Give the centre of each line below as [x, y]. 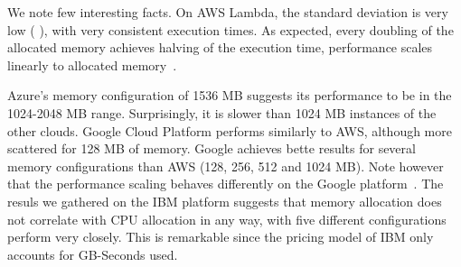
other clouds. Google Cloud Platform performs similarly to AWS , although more [230, 130]
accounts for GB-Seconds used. [93, 254]
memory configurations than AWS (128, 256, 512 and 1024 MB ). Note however [226, 166]
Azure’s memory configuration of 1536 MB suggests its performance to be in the [230, 95]
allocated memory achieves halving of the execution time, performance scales [220, 47]
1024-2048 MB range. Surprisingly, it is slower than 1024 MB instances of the [222, 112]
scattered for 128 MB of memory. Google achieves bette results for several [212, 148]
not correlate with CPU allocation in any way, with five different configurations [227, 219]
